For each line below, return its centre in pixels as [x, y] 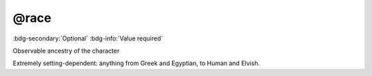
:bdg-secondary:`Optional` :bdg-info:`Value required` [88, 38]
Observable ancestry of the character [66, 51]
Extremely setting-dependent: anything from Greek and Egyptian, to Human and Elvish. [136, 63]
